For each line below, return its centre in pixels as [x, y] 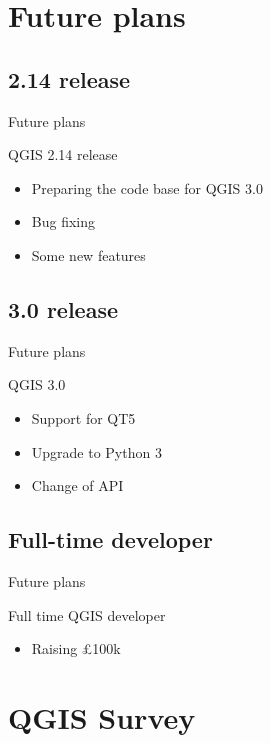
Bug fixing [63, 221]
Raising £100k [76, 648]
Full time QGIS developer [87, 614]
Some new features [88, 254]
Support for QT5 [83, 417]
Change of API [77, 485]
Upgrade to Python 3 [96, 451]
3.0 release [63, 308]
